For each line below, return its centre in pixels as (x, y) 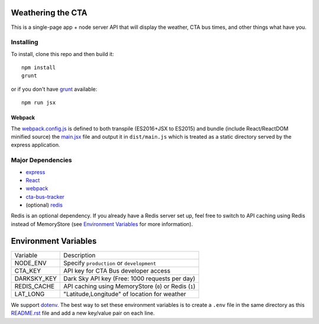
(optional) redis (44, 205)
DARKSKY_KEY (36, 279)
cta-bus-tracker (45, 197)
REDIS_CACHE (35, 286)
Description (79, 255)
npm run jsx (39, 103)
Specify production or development (110, 263)
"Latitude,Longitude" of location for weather (125, 294)
